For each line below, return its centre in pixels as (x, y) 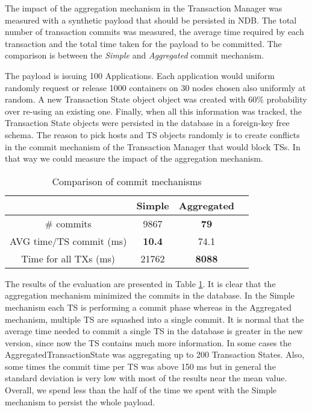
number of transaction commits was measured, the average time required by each (154, 32)
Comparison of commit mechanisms (127, 181)
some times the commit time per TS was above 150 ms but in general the (140, 366)
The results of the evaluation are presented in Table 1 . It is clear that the (140, 283)
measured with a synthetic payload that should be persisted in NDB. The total (151, 20)
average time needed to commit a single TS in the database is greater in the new (154, 331)
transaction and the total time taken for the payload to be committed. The (143, 43)
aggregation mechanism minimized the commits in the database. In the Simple (150, 295)
